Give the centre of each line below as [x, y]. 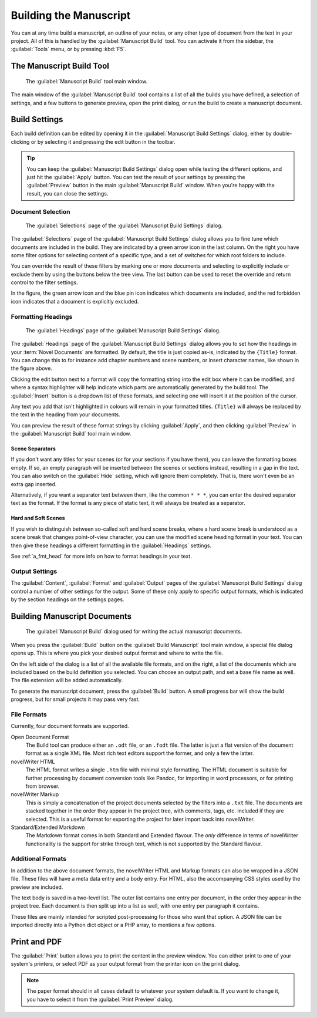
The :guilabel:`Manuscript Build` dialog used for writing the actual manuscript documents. [134, 632]
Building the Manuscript [71, 15]
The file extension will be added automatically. [67, 680]
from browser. [43, 786]
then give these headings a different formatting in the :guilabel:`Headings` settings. [111, 545]
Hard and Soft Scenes [38, 518]
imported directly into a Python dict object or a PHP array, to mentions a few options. [113, 925]
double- [283, 134]
